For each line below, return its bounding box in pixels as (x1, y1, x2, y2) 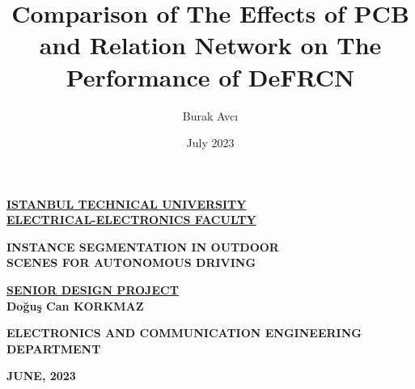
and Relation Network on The (39, 28, 382, 61)
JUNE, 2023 (6, 367, 76, 384)
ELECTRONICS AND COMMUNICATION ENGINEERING (6, 324, 362, 341)
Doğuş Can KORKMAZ (6, 297, 144, 314)
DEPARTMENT (6, 340, 101, 357)
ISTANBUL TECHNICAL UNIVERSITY (6, 195, 247, 212)
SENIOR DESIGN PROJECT (6, 281, 179, 298)
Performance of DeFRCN (66, 60, 355, 93)
